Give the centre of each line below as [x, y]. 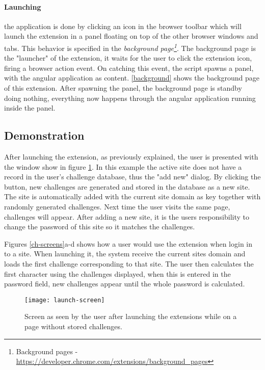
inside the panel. [30, 108]
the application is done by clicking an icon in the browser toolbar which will [123, 26]
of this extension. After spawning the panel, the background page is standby [123, 88]
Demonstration [44, 135]
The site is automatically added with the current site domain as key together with [132, 196]
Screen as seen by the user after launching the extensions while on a [131, 316]
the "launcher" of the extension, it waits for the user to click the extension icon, [128, 58]
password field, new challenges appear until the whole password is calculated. [125, 284]
